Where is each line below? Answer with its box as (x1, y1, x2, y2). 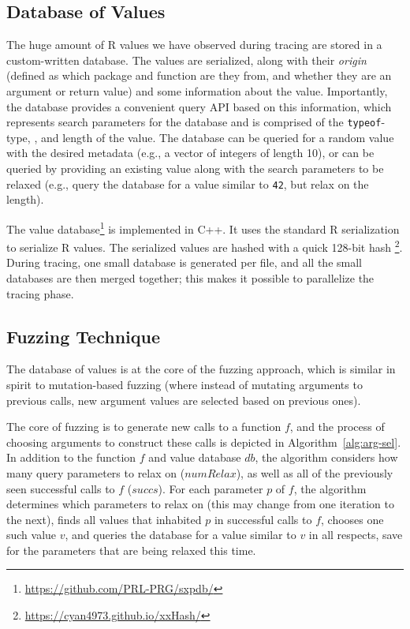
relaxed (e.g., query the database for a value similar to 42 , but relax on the (6, 175, 369, 192)
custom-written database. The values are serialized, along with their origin (6, 51, 367, 68)
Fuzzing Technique (6, 324, 160, 348)
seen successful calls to (6, 480, 115, 496)
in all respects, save (308, 526, 403, 543)
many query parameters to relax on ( (6, 464, 185, 481)
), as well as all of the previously (236, 464, 393, 481)
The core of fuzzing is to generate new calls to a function (6, 418, 281, 435)
